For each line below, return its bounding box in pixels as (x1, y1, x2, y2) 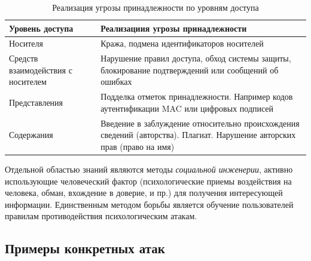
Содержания (9, 128, 53, 141)
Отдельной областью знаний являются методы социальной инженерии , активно (5, 163, 293, 176)
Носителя (9, 37, 43, 50)
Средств (9, 52, 38, 65)
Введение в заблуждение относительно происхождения (100, 116, 300, 129)
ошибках (100, 75, 132, 88)
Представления (9, 96, 63, 109)
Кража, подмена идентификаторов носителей (100, 37, 264, 50)
